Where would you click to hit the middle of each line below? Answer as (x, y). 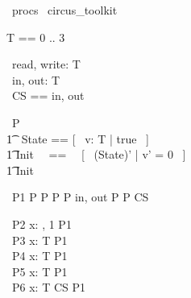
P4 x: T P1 (39, 256)
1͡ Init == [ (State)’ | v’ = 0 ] (96, 154)
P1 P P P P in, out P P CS (80, 197)
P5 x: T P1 (39, 271)
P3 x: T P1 (39, 240)
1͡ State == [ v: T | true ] (78, 138)
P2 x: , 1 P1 (42, 223)
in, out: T (36, 79)
